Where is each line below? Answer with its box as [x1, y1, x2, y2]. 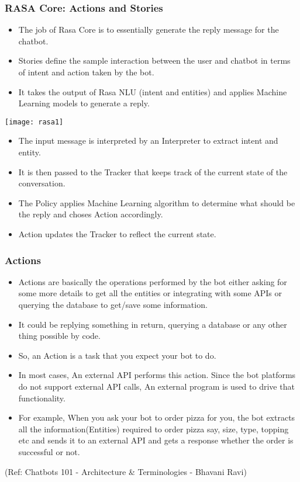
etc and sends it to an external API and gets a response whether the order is [18, 434, 294, 446]
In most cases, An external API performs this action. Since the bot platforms [18, 369, 296, 381]
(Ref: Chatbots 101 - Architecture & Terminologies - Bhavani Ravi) [5, 465, 247, 477]
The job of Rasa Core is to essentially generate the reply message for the [18, 23, 279, 36]
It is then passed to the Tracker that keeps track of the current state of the [18, 165, 288, 178]
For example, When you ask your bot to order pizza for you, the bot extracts [18, 411, 295, 424]
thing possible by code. [18, 330, 101, 342]
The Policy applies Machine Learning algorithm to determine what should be [18, 196, 295, 209]
